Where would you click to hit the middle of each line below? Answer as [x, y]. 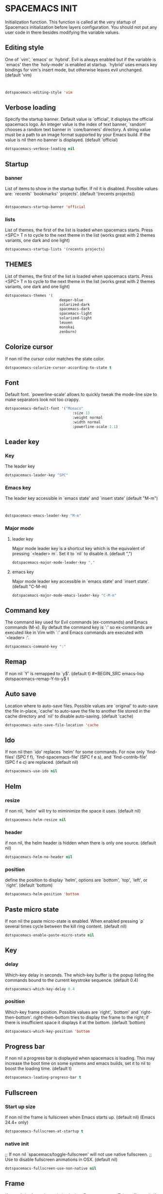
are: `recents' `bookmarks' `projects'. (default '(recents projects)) [70, 194]
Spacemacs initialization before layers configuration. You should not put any [81, 27]
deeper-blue [71, 300]
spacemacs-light [75, 314]
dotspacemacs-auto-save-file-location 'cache [52, 725]
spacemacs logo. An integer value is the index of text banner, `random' [76, 124]
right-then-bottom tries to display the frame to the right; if [91, 1017]
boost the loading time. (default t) [38, 1069]
